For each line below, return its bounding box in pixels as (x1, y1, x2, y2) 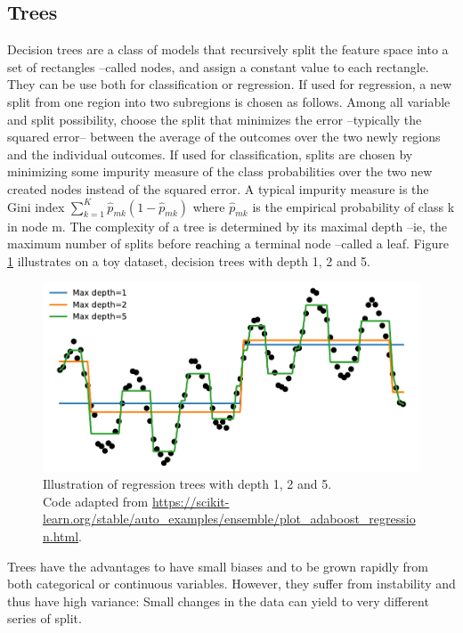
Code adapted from (43, 491, 149, 510)
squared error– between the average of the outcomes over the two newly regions (7, 127, 441, 146)
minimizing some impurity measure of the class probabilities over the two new (7, 162, 433, 181)
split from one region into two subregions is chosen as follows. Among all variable (7, 92, 451, 110)
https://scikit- (151, 491, 230, 510)
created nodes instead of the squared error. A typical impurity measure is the (7, 179, 429, 198)
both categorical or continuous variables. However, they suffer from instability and (7, 574, 456, 593)
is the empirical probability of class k (252, 197, 455, 215)
